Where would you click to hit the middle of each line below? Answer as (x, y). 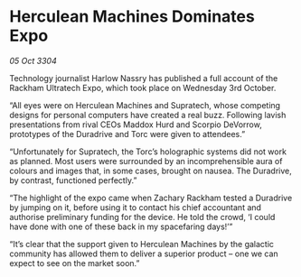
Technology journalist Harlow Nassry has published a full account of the (144, 78)
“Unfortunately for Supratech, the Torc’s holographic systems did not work (148, 152)
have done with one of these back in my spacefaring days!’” (121, 226)
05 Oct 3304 (33, 60)
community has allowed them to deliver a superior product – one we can (144, 254)
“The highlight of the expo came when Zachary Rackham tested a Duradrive (151, 198)
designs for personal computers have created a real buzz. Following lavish (148, 115)
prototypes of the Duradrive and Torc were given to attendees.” (127, 134)
